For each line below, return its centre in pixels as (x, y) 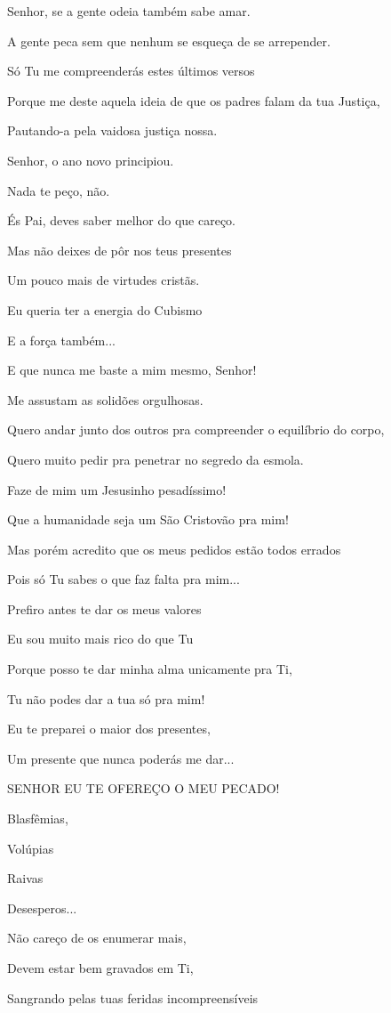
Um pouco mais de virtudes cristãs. (104, 280)
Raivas (25, 878)
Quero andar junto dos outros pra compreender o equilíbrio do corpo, (196, 430)
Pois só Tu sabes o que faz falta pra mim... (124, 579)
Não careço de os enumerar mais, (97, 938)
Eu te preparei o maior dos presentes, (109, 729)
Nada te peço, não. (59, 190)
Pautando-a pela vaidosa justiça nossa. (112, 130)
